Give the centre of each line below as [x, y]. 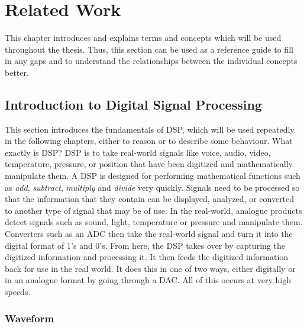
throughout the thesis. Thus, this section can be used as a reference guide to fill [149, 49]
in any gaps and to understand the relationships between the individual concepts [151, 61]
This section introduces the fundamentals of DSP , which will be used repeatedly [150, 129]
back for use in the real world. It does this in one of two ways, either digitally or [150, 268]
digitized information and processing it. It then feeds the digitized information [147, 257]
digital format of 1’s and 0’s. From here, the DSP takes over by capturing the [145, 245]
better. [17, 72]
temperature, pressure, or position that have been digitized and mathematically [149, 164]
